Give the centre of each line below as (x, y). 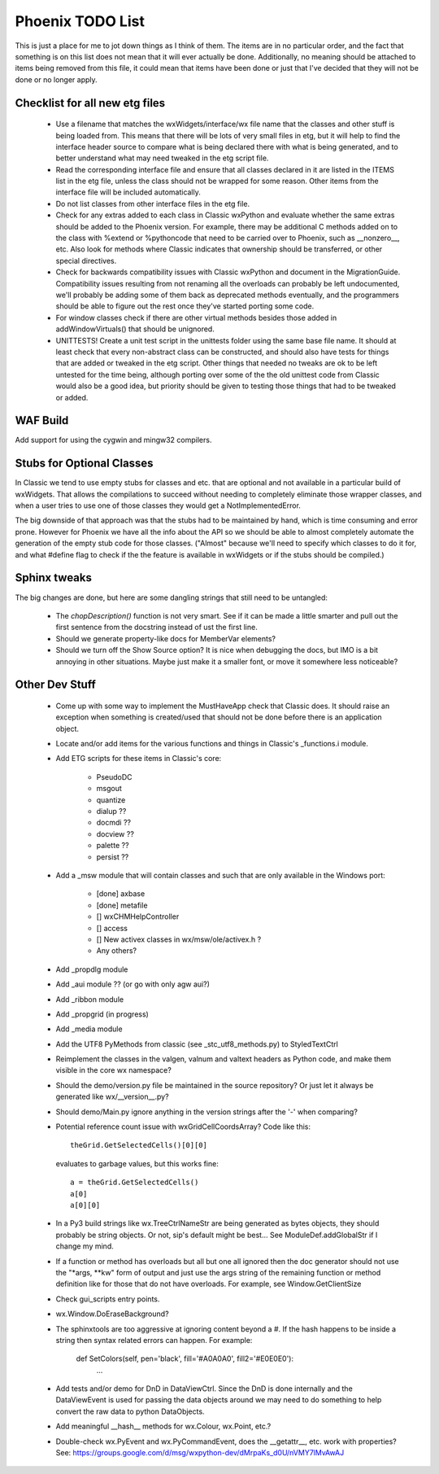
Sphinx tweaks (54, 578)
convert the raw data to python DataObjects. (130, 1411)
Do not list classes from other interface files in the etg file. (153, 203)
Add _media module (89, 1029)
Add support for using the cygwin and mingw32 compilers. (113, 440)
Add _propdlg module (92, 969)
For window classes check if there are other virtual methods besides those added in (196, 317)
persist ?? (113, 857)
